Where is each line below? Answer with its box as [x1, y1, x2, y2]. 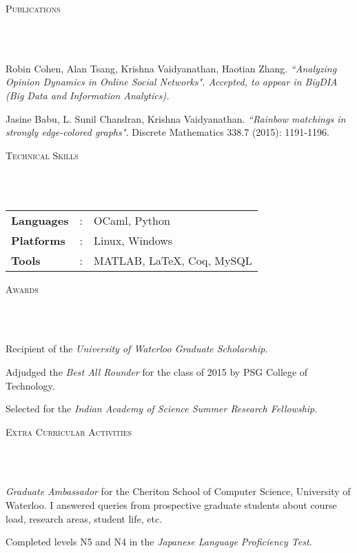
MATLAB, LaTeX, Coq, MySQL [93, 252, 252, 268]
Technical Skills [6, 148, 79, 162]
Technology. [6, 378, 55, 392]
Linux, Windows [93, 232, 173, 248]
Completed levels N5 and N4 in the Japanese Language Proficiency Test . [6, 534, 312, 549]
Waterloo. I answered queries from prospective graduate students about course [6, 498, 337, 512]
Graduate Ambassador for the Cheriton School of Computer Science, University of [6, 484, 351, 499]
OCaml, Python [93, 212, 170, 228]
